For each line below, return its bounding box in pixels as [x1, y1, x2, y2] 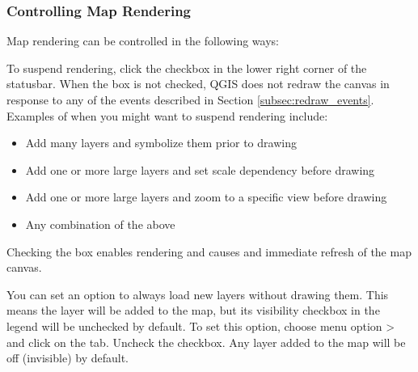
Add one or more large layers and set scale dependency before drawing [25, 161, 375, 178]
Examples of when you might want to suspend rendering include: [6, 107, 328, 124]
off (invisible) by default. [6, 349, 129, 366]
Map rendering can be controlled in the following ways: [6, 32, 279, 49]
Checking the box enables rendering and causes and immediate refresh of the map [6, 243, 412, 260]
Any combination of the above [25, 215, 175, 232]
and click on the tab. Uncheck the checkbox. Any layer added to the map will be [6, 333, 406, 350]
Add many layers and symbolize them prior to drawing [25, 134, 297, 151]
